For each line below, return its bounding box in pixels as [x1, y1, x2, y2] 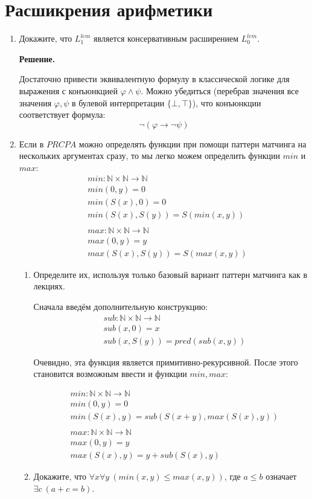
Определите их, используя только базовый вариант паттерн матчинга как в [33, 268, 308, 280]
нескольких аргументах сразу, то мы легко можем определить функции [19, 149, 280, 162]
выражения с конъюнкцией [19, 84, 118, 97]
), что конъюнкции [192, 96, 261, 109]
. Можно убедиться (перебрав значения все [141, 84, 299, 97]
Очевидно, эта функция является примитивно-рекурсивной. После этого [33, 355, 298, 368]
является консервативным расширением [93, 32, 239, 45]
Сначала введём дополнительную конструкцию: [33, 300, 208, 312]
